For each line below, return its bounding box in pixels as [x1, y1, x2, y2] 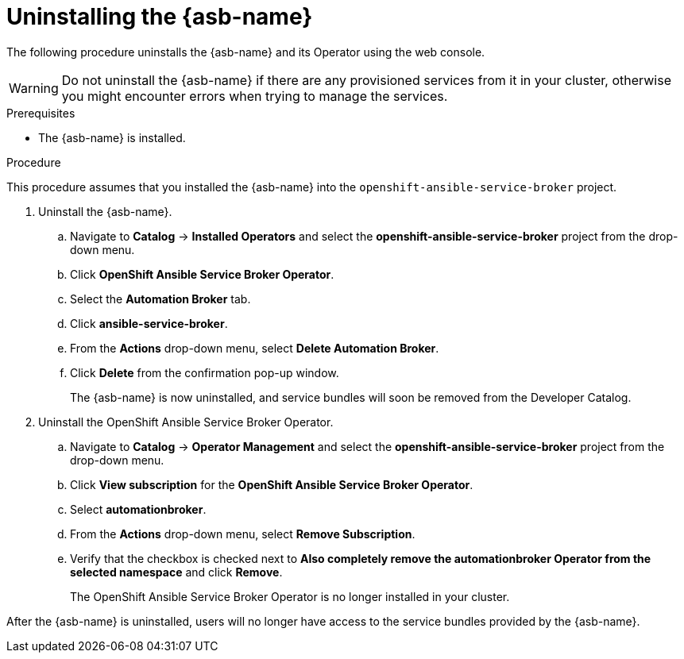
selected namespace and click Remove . [70, 565, 283, 579]
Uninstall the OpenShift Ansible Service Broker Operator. [38, 414, 334, 429]
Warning [9, 79, 59, 96]
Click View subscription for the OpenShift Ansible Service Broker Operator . [70, 477, 473, 491]
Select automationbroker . [70, 502, 207, 516]
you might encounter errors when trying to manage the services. [61, 87, 448, 104]
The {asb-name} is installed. [38, 130, 186, 145]
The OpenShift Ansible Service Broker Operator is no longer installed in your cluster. [70, 589, 510, 603]
